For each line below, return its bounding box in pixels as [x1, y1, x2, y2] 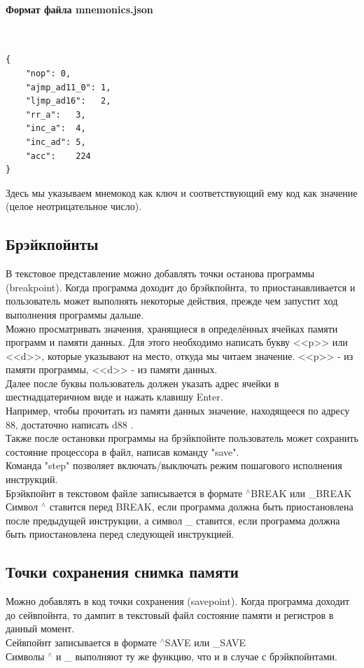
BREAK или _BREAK [251, 485, 352, 500]
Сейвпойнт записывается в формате [6, 634, 157, 649]
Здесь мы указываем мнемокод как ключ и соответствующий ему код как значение [6, 185, 358, 200]
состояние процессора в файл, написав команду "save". [6, 444, 239, 459]
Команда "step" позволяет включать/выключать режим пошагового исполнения [6, 458, 342, 473]
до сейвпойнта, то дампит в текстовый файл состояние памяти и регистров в [6, 607, 334, 622]
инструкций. [6, 472, 58, 487]
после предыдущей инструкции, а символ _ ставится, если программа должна [6, 513, 340, 527]
